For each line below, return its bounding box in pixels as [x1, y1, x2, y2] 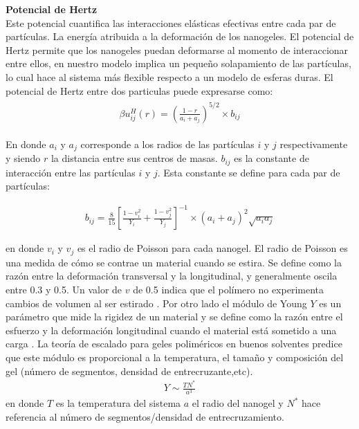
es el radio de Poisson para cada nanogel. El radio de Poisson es [77, 241, 348, 255]
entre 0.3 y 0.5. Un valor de [6, 282, 122, 296]
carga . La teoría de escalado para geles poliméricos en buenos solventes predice [6, 336, 342, 351]
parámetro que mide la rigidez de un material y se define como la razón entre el [6, 309, 343, 324]
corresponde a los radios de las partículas [80, 136, 255, 151]
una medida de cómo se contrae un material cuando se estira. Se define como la [6, 255, 342, 269]
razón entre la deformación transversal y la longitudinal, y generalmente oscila [6, 268, 338, 283]
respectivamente [279, 136, 348, 151]
